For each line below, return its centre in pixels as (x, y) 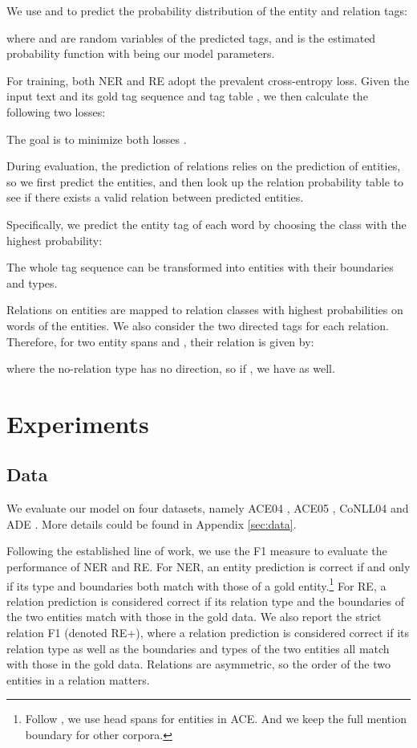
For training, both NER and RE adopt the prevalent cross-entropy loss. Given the (208, 80)
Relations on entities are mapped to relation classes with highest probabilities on (205, 310)
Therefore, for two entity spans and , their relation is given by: (160, 341)
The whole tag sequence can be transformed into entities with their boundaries (200, 267)
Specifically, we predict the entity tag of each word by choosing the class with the (206, 224)
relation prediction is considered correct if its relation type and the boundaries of (206, 601)
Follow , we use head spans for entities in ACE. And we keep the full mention (216, 719)
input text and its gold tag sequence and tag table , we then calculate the (187, 96)
